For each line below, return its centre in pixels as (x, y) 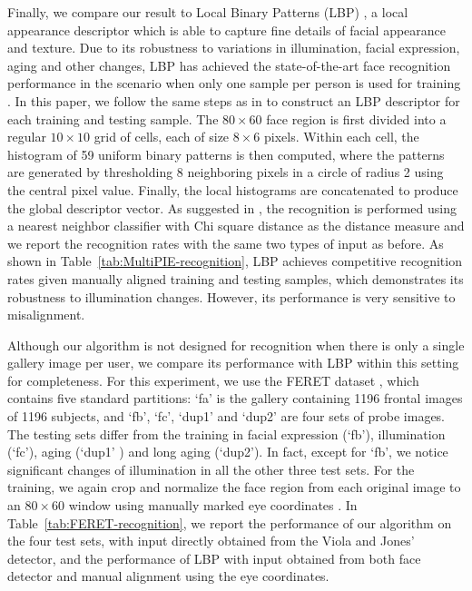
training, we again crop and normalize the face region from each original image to (234, 487)
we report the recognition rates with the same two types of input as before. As (226, 243)
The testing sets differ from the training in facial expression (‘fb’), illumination (226, 433)
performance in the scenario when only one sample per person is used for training (234, 83)
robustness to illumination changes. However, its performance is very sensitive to (231, 296)
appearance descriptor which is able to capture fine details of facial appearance (227, 30)
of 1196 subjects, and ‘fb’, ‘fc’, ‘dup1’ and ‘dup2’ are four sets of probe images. (226, 416)
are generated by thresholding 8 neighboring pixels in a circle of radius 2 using (226, 172)
